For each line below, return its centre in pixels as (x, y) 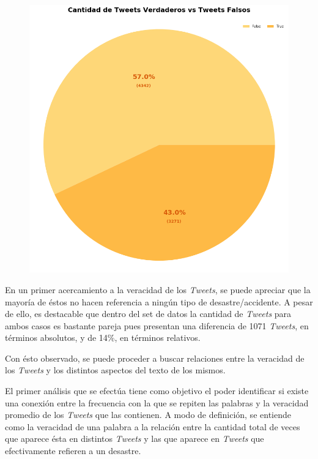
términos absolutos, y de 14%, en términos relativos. (103, 338)
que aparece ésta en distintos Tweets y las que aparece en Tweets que (135, 438)
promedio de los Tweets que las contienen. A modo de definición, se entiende (148, 415)
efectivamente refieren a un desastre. (73, 451)
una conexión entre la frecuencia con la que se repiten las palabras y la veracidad (157, 402)
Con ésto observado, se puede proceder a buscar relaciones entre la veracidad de (155, 358)
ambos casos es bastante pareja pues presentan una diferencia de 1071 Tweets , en (157, 325)
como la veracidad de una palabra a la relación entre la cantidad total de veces (153, 426)
